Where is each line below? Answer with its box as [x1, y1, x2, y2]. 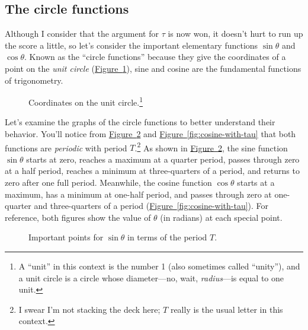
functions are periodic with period [5, 141, 127, 154]
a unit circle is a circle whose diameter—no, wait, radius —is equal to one [18, 271, 284, 284]
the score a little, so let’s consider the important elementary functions [5, 39, 258, 51]
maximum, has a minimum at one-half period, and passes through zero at [5, 188, 272, 200]
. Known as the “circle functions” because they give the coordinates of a [24, 50, 286, 63]
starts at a [237, 176, 275, 189]
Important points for [28, 231, 104, 243]
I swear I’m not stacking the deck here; [18, 303, 161, 315]
